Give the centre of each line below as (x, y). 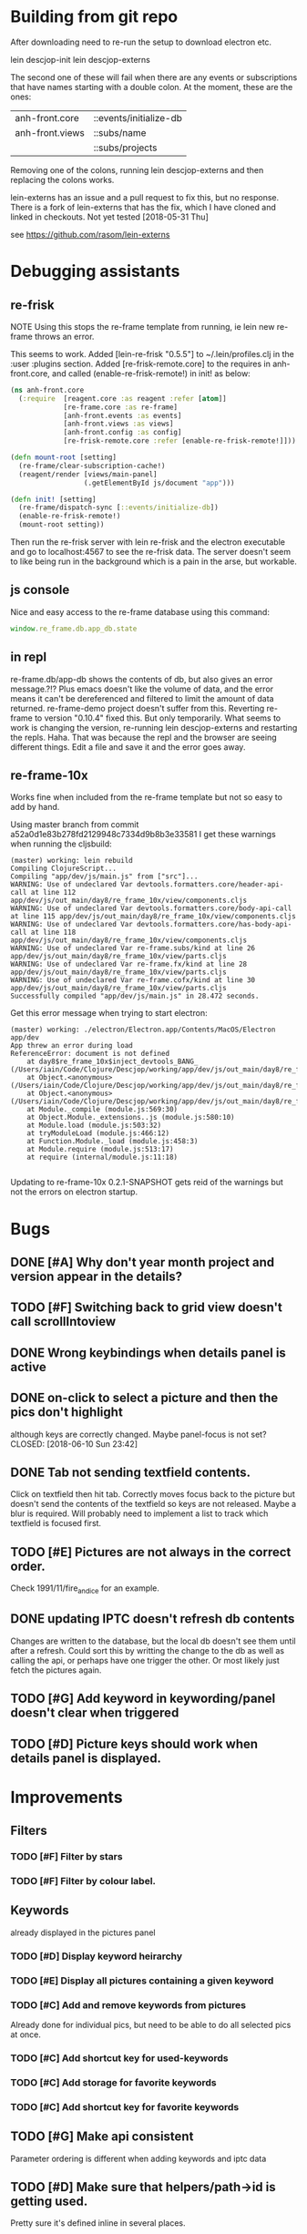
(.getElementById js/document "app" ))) (159, 483)
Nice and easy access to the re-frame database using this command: (140, 611)
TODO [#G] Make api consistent (102, 2137)
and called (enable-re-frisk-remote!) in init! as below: (152, 373)
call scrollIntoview (63, 1322)
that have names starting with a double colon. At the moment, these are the (152, 87)
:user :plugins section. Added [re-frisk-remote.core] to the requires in (141, 364)
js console (40, 590)
